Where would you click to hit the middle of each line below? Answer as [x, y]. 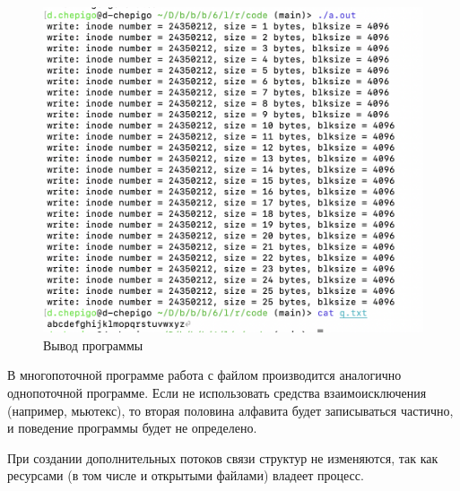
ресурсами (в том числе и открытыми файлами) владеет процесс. [186, 475]
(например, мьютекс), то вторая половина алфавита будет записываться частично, [230, 410]
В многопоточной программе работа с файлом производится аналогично [204, 375]
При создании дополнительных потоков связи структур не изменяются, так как [223, 457]
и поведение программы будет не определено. [132, 428]
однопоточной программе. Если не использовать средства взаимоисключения [217, 393]
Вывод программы [93, 345]
